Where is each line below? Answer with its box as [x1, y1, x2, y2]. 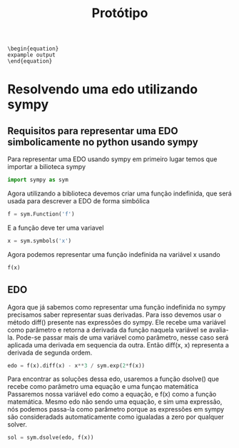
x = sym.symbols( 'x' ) [7, 237, 72, 244]
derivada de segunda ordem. [7, 348, 93, 357]
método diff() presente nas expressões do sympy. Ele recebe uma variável [7, 317, 226, 326]
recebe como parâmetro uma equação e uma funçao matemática [7, 382, 198, 391]
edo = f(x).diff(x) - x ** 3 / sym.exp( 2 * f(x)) [7, 362, 145, 369]
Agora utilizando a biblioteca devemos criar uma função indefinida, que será [7, 189, 232, 198]
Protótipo [91, 5, 148, 21]
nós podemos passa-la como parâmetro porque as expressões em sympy [7, 405, 225, 414]
